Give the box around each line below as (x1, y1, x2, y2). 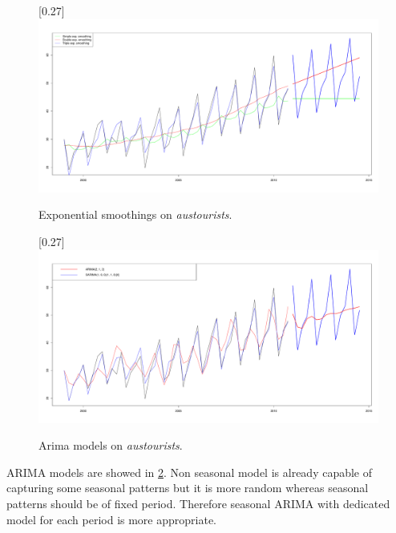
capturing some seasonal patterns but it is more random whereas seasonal (6, 479, 369, 496)
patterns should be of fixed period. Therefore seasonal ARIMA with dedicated (6, 495, 390, 512)
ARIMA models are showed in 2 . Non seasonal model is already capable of (6, 463, 373, 480)
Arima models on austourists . (38, 437, 183, 454)
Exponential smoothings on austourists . (38, 206, 232, 223)
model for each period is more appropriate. (6, 511, 217, 527)
